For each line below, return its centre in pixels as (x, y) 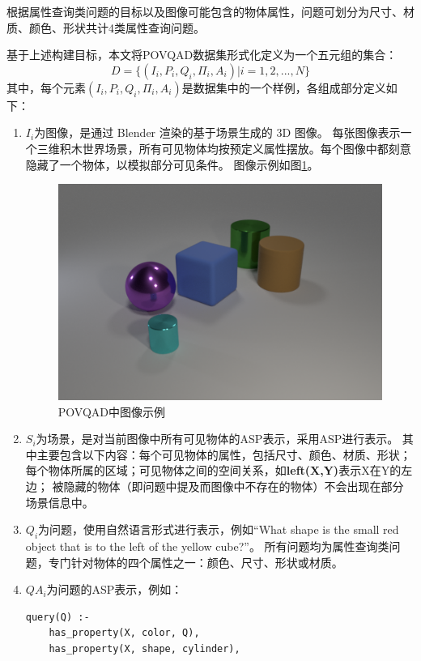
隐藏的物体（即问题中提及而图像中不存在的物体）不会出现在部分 (234, 486)
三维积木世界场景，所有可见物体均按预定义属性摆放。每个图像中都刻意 (224, 148)
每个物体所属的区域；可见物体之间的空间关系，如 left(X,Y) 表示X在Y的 (213, 470)
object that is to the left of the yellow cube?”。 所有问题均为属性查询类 (207, 546)
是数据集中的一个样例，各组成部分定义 (284, 87)
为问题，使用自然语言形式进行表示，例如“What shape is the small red (219, 529)
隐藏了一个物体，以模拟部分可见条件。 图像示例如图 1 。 (172, 164)
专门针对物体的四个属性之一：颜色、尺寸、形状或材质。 (196, 562)
